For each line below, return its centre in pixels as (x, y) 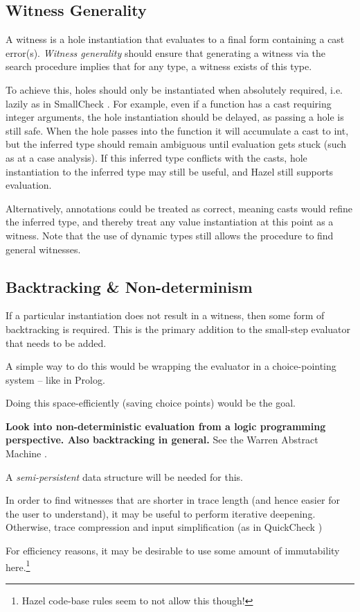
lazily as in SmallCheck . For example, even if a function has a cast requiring (169, 103)
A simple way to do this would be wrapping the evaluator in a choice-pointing (171, 366)
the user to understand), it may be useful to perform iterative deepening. (161, 513)
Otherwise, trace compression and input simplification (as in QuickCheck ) (164, 527)
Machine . (26, 453)
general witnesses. (43, 249)
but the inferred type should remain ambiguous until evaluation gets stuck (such (176, 144)
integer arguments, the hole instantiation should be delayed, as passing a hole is (175, 117)
